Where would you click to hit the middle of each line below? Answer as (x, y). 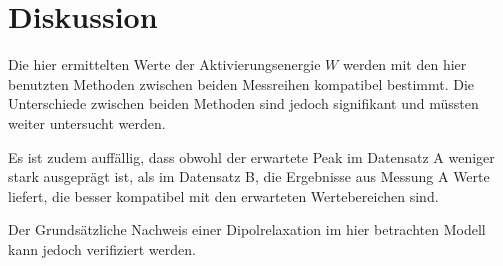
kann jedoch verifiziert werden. (102, 248)
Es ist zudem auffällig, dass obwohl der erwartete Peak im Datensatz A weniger (251, 156)
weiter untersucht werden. (87, 122)
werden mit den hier (404, 64)
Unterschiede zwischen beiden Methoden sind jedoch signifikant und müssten (243, 103)
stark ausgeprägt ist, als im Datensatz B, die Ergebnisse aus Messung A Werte (249, 176)
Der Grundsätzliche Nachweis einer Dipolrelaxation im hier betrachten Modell (247, 229)
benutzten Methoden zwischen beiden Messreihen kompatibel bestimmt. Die (241, 83)
